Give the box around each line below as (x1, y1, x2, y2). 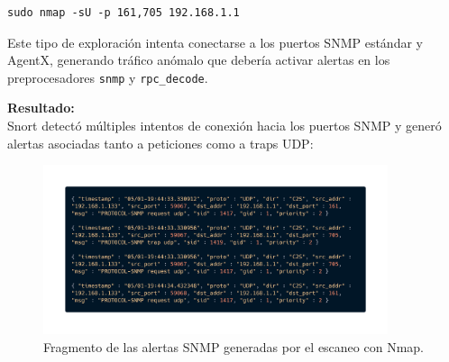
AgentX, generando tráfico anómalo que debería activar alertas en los (7, 50, 390, 69)
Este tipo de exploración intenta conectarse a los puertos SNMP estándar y (7, 32, 423, 51)
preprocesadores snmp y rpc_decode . (7, 68, 208, 86)
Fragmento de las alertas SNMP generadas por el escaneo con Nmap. (43, 338, 424, 356)
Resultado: (7, 98, 75, 117)
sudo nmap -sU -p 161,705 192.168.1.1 (7, 6, 240, 19)
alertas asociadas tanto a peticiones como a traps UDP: (7, 133, 314, 152)
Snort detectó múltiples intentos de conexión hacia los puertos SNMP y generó (7, 116, 442, 135)
